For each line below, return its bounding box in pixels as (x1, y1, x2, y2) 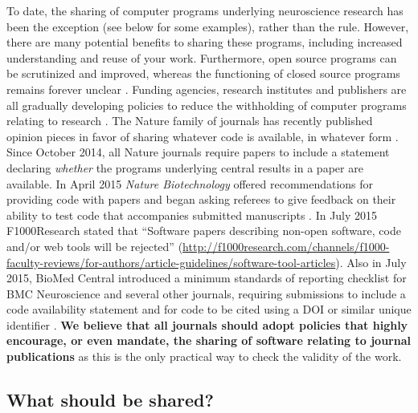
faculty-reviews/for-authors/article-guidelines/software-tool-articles (6, 253, 336, 270)
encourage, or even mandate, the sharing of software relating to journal (6, 332, 411, 349)
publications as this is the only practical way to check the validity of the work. (6, 348, 402, 365)
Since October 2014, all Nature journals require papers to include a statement (6, 144, 390, 160)
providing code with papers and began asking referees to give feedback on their (6, 191, 396, 208)
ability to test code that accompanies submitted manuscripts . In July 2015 (6, 206, 378, 223)
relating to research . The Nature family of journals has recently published (6, 112, 373, 129)
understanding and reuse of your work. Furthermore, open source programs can (6, 49, 397, 66)
